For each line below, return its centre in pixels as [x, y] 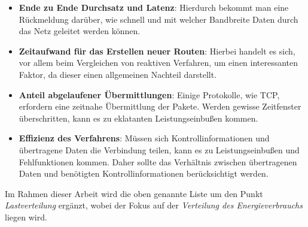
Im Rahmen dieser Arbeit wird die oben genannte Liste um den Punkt [134, 193]
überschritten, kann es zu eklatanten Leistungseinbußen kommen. [138, 118]
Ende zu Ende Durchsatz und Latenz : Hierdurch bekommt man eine [154, 7]
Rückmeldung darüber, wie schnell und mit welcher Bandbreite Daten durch [158, 19]
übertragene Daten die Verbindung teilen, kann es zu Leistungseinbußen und [159, 149]
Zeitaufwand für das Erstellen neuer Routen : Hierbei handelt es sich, [157, 51]
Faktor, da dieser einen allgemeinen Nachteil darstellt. [118, 74]
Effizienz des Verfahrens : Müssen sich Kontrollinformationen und [144, 138]
